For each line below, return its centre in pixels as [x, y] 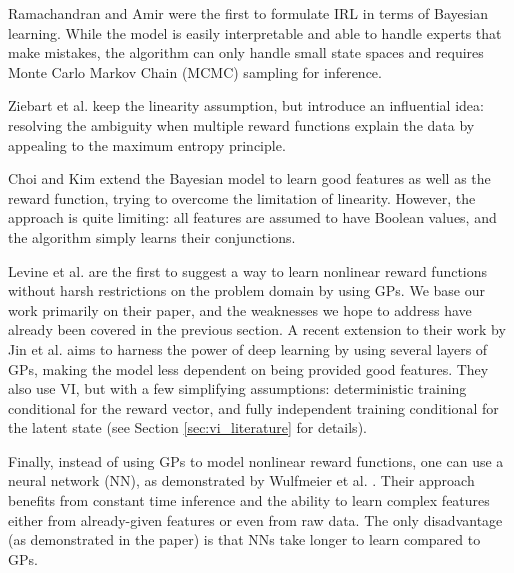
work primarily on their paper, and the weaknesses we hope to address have [240, 309]
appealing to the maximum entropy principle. [147, 144]
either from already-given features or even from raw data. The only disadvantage [255, 519]
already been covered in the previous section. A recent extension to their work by [257, 329]
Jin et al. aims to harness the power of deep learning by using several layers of [248, 348]
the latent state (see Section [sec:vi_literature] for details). [187, 427]
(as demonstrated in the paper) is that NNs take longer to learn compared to [244, 539]
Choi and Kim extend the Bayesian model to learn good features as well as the [249, 178]
